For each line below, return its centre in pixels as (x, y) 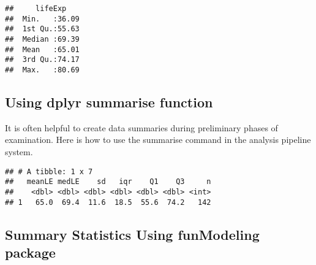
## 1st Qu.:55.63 (42, 29)
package (30, 252)
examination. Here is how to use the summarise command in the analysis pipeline (158, 140)
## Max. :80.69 (42, 70)
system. (19, 151)
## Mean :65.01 (42, 49)
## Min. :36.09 (42, 19)
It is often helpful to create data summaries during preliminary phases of (141, 127)
